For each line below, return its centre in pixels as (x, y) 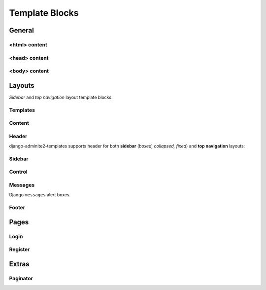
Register (19, 250)
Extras (19, 264)
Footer (17, 208)
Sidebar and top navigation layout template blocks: (61, 97)
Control (18, 172)
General (22, 30)
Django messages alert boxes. (40, 195)
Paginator (21, 278)
